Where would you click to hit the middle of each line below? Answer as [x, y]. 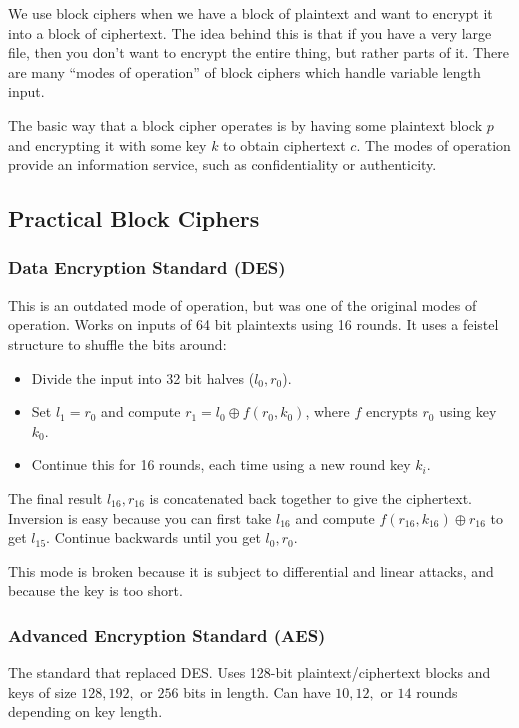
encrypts [391, 411]
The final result [55, 497]
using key [468, 411]
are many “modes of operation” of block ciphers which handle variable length [244, 71]
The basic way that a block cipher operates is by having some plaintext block [245, 124]
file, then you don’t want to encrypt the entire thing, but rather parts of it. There [258, 52]
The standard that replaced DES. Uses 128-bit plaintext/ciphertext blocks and [249, 672]
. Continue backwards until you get [153, 537]
